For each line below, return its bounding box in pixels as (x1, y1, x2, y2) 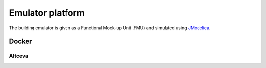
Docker (9, 37, 32, 46)
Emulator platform (9, 7, 85, 18)
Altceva (9, 52, 28, 59)
